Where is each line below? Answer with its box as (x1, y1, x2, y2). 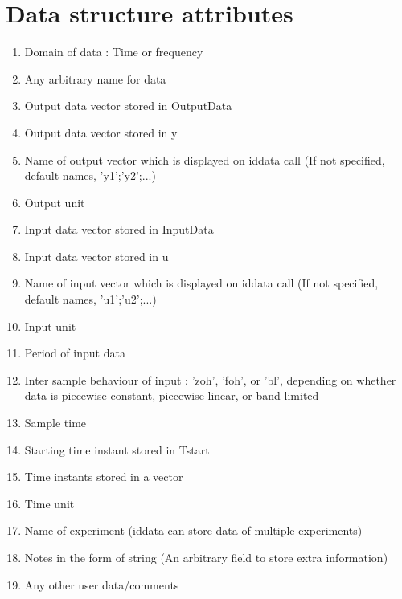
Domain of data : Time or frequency (24, 43, 203, 60)
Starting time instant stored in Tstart (24, 441, 210, 458)
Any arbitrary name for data (24, 70, 166, 87)
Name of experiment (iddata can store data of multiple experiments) (24, 522, 363, 539)
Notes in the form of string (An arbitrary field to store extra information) (24, 549, 388, 565)
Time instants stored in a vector (24, 468, 183, 485)
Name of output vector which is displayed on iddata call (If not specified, (24, 151, 385, 168)
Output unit (24, 194, 85, 210)
